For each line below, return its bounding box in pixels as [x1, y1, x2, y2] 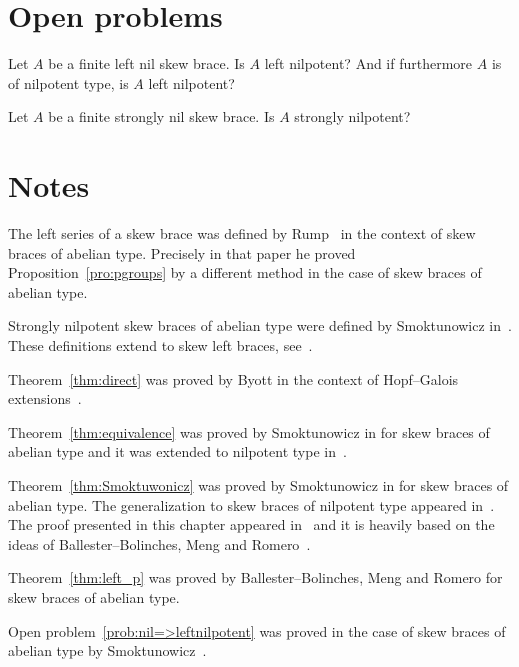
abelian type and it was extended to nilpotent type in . [8, 441, 347, 462]
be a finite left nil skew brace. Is [48, 53, 245, 74]
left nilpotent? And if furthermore [264, 53, 473, 74]
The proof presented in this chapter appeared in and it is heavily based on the [8, 514, 495, 535]
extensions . [8, 388, 82, 409]
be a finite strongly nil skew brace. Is [48, 106, 275, 127]
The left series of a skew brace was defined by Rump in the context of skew [8, 223, 476, 244]
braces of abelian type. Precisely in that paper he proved [8, 242, 356, 263]
